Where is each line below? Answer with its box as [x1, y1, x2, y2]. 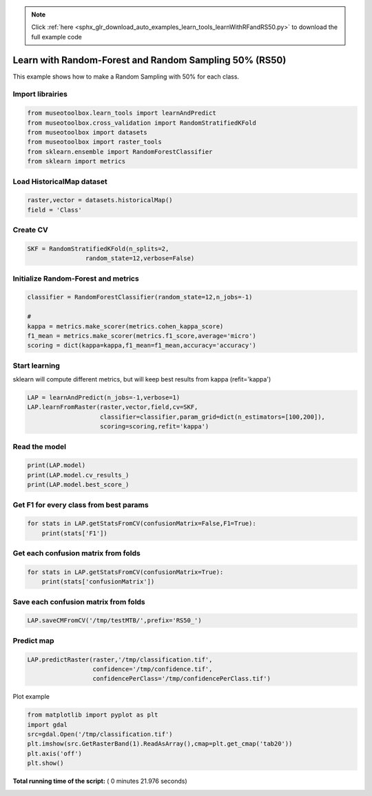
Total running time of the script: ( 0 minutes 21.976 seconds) [12, 777, 187, 786]
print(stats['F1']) [41, 529, 108, 537]
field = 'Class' [27, 206, 83, 214]
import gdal [27, 721, 68, 728]
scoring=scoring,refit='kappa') [100, 423, 209, 430]
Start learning [12, 361, 60, 370]
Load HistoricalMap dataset [12, 177, 107, 186]
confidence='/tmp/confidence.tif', [92, 665, 213, 673]
